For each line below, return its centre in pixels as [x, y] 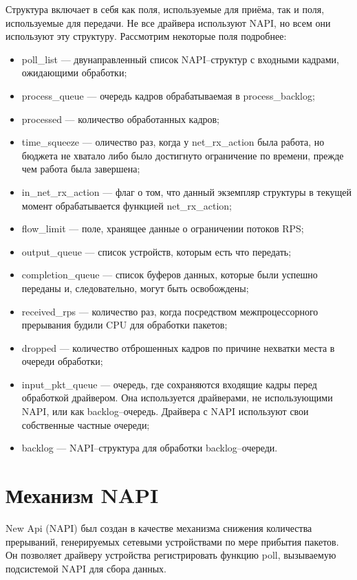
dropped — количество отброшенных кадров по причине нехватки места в [178, 347]
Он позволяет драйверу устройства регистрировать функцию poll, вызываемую [171, 555]
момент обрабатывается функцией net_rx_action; [127, 205]
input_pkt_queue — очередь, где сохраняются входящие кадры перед [169, 384]
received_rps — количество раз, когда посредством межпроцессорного [170, 311]
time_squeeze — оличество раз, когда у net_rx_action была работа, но [173, 142]
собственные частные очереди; [86, 424]
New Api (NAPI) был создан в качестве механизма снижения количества [159, 527]
